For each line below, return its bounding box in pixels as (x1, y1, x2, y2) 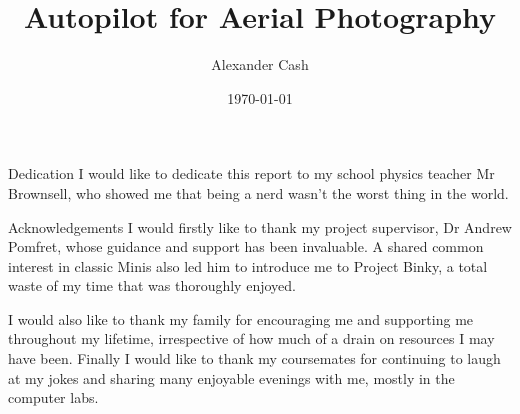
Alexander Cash (211, 54, 309, 75)
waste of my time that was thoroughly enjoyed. (8, 275, 296, 296)
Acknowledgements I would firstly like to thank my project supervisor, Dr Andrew (8, 216, 512, 237)
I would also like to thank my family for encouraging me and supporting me (8, 308, 474, 329)
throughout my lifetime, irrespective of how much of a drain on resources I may (8, 328, 495, 349)
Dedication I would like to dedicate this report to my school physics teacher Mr (8, 163, 495, 184)
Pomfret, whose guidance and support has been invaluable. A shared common (8, 236, 484, 257)
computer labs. (8, 387, 99, 408)
